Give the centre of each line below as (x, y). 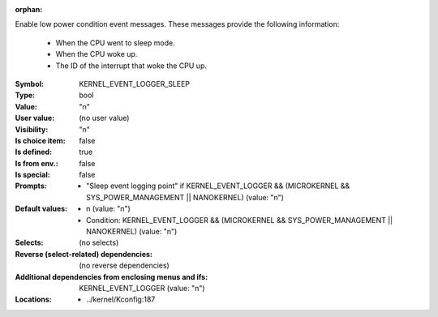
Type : (25, 95)
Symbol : (30, 84)
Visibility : (32, 129)
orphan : (29, 9)
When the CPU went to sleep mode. (115, 43)
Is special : (32, 175)
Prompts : (31, 186)
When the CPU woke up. (97, 54)
